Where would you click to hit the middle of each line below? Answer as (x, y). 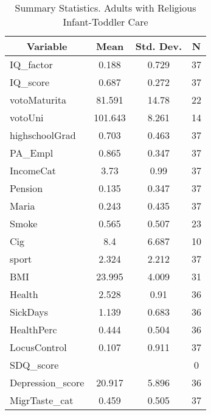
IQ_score (30, 82)
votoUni (27, 117)
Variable (47, 46)
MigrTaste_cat (42, 400)
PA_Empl (32, 153)
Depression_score (47, 382)
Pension (26, 188)
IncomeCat (33, 170)
